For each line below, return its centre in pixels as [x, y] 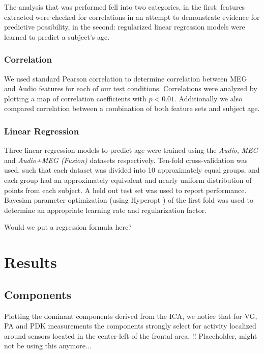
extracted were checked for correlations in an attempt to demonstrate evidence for [132, 17]
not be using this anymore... [48, 346]
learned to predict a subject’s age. [57, 36]
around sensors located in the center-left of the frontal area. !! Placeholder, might [131, 335]
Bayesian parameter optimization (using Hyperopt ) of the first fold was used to [129, 200]
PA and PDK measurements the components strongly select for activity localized [130, 326]
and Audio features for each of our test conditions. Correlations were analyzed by [131, 88]
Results [31, 262]
